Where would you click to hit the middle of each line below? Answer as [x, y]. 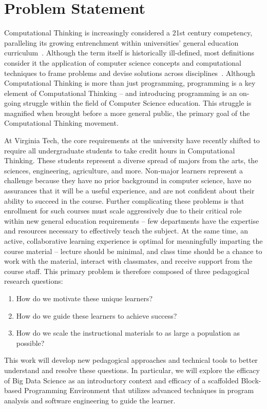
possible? [30, 343]
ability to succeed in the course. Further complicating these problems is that [124, 200]
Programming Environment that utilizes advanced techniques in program [139, 390]
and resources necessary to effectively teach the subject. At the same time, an [126, 231]
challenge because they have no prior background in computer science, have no [128, 180]
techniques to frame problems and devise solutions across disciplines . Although [130, 73]
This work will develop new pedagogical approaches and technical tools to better [131, 360]
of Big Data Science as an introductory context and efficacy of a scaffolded [121, 380]
